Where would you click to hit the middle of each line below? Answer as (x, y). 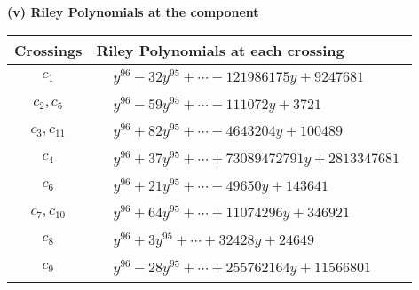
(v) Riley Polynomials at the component (133, 12)
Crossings (48, 50)
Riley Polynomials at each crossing (220, 50)
